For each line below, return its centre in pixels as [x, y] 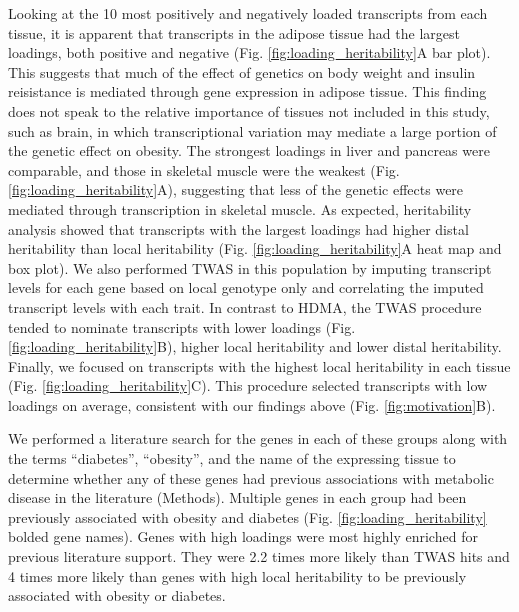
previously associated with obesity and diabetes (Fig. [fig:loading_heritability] [247, 516]
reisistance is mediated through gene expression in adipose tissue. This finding [247, 91]
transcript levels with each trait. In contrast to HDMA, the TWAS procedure [245, 306]
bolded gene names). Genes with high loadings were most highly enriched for [243, 536]
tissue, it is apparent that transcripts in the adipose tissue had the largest [234, 32]
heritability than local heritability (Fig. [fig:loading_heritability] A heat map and [255, 248]
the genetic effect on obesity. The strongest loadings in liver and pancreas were [249, 150]
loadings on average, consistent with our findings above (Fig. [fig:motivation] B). [252, 404]
